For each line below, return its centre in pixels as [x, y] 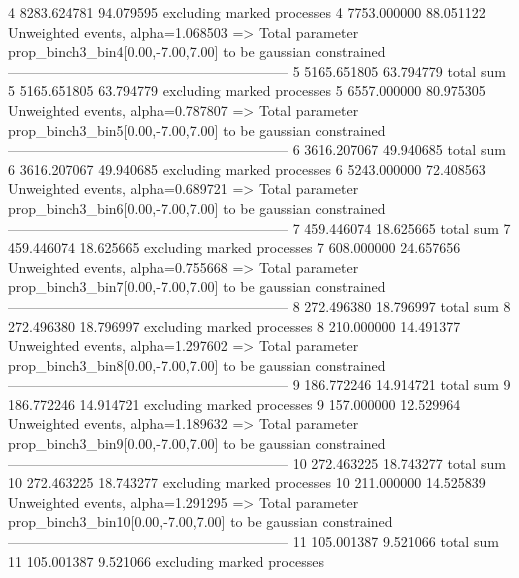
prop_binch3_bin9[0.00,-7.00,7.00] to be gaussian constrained [197, 443]
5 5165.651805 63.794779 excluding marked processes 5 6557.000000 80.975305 [247, 90]
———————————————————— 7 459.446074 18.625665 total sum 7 [259, 227]
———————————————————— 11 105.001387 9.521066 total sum [253, 541]
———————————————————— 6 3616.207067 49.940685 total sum [257, 149]
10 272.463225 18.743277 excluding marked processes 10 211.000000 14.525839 [247, 482]
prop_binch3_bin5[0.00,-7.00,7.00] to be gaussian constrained [197, 129]
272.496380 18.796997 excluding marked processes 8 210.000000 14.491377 [234, 325]
